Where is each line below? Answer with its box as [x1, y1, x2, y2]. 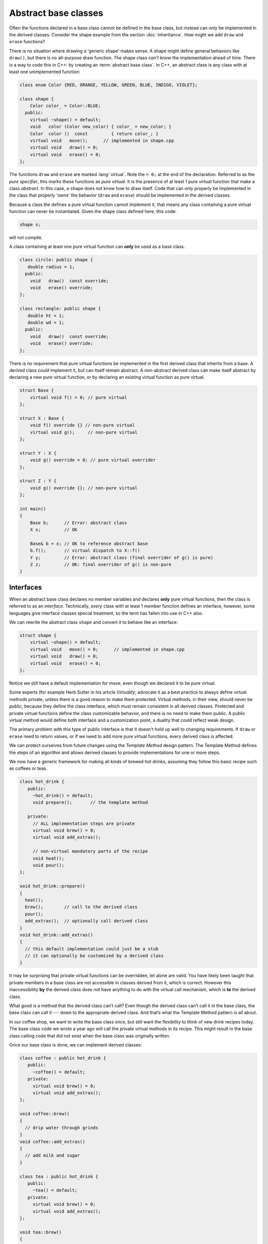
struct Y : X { [19, 450, 57, 456]
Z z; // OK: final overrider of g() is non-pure [30, 562, 172, 567]
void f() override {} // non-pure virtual [30, 422, 135, 428]
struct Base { [19, 388, 54, 393]
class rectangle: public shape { [19, 306, 101, 311]
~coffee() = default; [32, 1069, 85, 1075]
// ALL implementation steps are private [32, 821, 135, 826]
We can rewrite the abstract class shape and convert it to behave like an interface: [9, 620, 178, 625]
